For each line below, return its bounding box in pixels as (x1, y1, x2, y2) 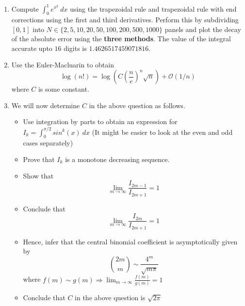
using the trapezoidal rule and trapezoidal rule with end (70, 3, 237, 14)
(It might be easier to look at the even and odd (92, 127, 233, 137)
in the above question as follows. (89, 100, 185, 110)
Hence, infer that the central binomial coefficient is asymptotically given (23, 236, 238, 246)
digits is (64, 43, 87, 53)
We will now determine (11, 100, 80, 110)
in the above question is (75, 292, 146, 302)
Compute (11, 3, 39, 14)
